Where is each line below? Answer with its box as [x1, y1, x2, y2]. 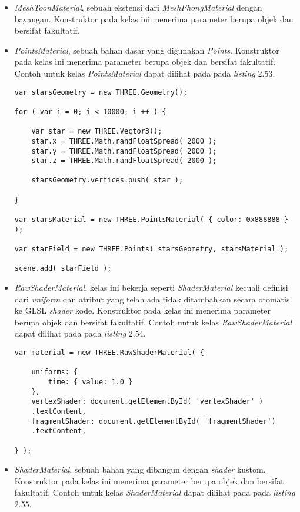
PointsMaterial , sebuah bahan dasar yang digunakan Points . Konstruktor [14, 44, 279, 56]
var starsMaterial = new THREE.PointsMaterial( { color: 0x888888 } [14, 215, 289, 224]
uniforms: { [31, 368, 78, 377]
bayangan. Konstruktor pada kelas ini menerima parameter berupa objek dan [14, 12, 294, 25]
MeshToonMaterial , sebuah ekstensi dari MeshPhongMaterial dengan [14, 1, 262, 13]
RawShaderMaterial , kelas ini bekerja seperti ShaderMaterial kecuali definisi [14, 281, 288, 294]
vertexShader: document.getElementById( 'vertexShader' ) [31, 397, 264, 406]
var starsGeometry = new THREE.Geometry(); [14, 88, 188, 97]
